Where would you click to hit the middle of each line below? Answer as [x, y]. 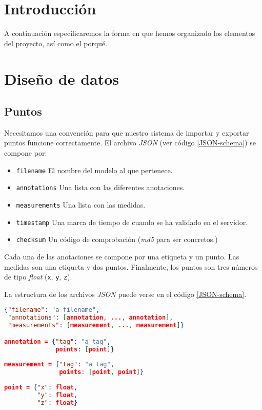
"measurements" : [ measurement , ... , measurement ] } [96, 325]
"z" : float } [57, 403]
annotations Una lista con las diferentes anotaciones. [100, 187]
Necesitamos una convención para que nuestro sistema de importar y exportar [127, 132]
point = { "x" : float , [41, 387]
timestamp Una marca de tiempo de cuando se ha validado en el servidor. [132, 222]
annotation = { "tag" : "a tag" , [57, 341]
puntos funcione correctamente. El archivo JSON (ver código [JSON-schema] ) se [130, 143]
